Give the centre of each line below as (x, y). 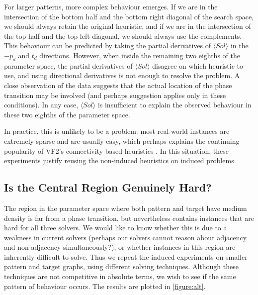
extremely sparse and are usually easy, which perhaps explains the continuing (122, 141)
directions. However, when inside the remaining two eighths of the (140, 55)
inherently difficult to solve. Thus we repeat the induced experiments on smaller (126, 256)
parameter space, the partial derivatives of (68, 65)
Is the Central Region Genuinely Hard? (108, 187)
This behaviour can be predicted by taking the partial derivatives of (108, 46)
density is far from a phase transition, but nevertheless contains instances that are (129, 218)
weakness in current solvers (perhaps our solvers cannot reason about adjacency (126, 237)
